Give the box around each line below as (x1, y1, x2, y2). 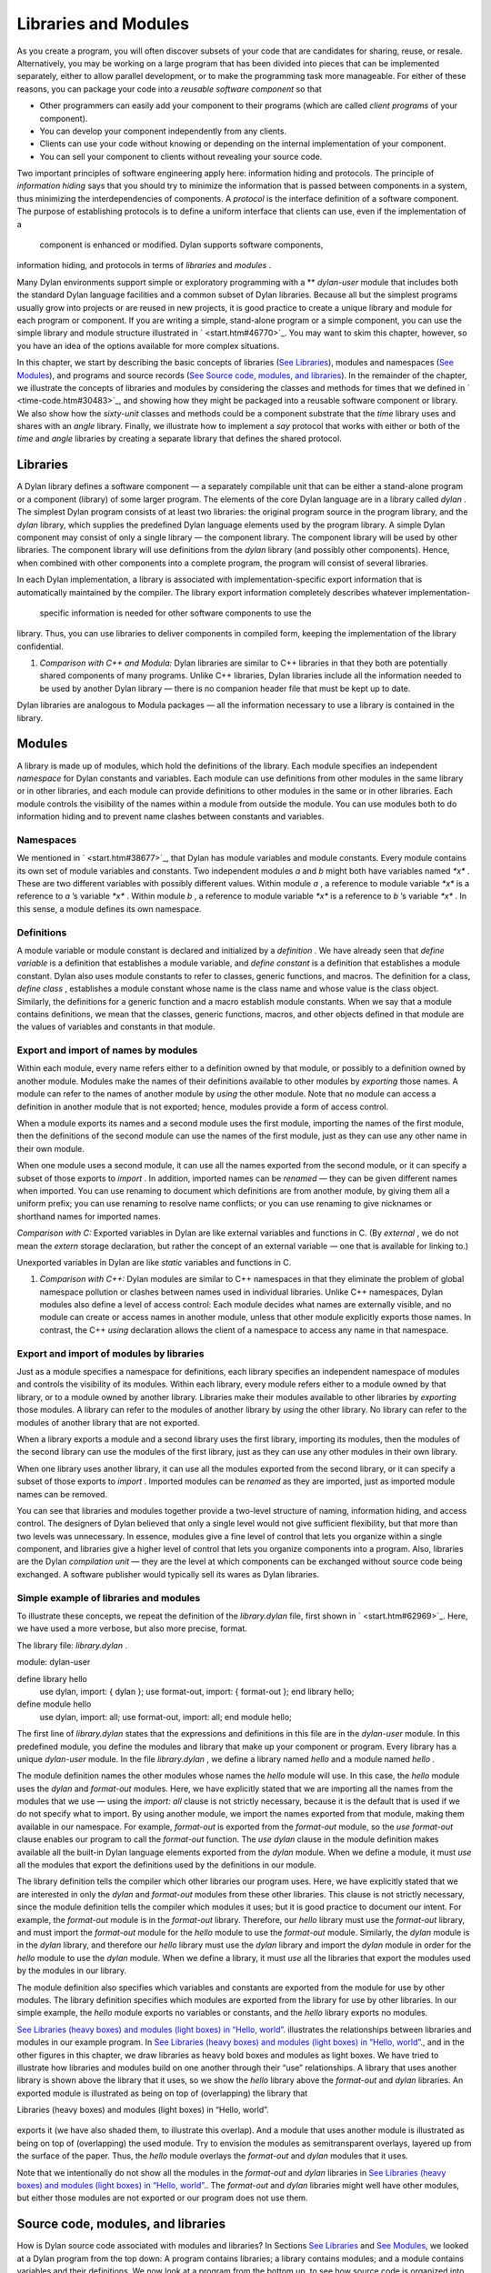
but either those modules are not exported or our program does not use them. (16, 2192, 308, 2204)
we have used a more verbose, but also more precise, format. (16, 1623, 247, 1634)
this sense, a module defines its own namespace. (16, 903, 202, 914)
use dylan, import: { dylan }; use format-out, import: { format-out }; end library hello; (39, 1686, 355, 1697)
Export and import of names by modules (16, 1044, 198, 1056)
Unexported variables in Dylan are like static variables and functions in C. (16, 1257, 292, 1267)
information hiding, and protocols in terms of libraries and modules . (16, 260, 272, 271)
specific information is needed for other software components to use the (39, 607, 312, 618)
